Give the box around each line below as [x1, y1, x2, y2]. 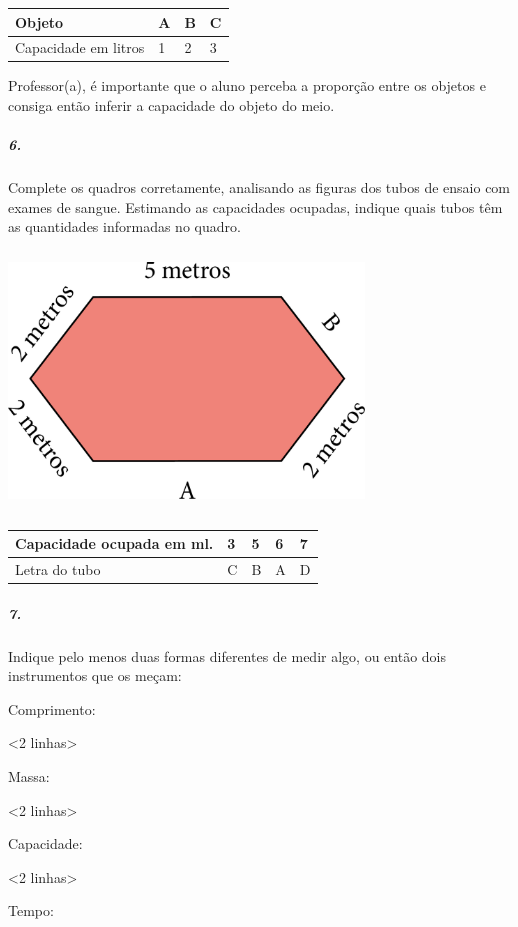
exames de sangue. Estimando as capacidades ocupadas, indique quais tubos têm [8, 196, 503, 217]
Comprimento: [8, 698, 96, 719]
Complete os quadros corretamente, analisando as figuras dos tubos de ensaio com [8, 177, 511, 198]
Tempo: [8, 900, 54, 921]
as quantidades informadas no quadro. [8, 216, 241, 237]
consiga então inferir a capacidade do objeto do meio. [8, 95, 335, 116]
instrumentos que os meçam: [8, 665, 182, 686]
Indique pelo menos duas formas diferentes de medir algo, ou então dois [8, 645, 446, 666]
